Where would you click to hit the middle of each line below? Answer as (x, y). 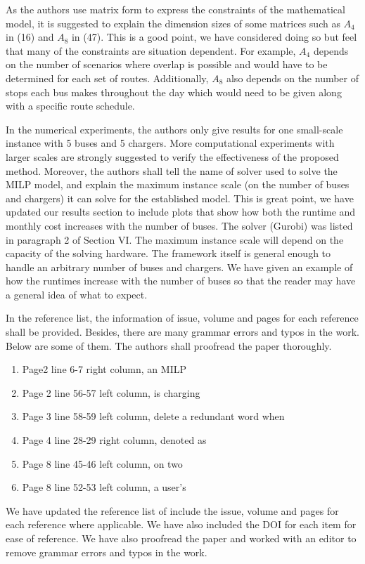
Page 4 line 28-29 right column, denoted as (114, 440)
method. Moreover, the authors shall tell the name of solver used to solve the (172, 170)
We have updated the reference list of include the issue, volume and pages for (172, 510)
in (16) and (30, 37)
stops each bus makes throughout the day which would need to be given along (174, 92)
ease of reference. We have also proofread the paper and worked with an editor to (181, 538)
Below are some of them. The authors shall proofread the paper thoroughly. (169, 345)
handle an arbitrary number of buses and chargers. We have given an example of (179, 267)
